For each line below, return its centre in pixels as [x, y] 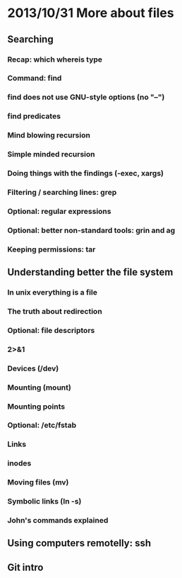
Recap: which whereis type [55, 59]
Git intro [25, 567]
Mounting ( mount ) [40, 387]
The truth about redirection [55, 311]
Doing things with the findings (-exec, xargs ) [86, 174]
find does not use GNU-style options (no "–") [86, 97]
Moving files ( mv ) [38, 482]
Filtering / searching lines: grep [62, 192]
